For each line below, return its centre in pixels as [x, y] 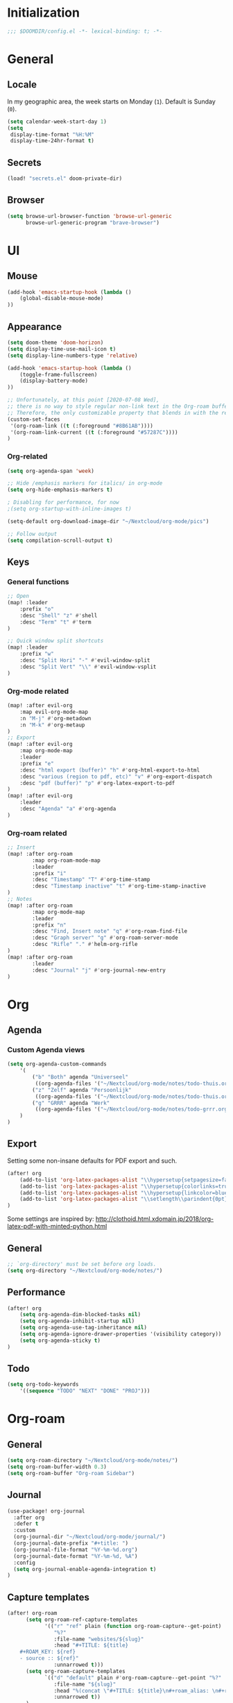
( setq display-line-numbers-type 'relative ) [72, 356]
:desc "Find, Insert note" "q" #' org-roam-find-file [110, 931]
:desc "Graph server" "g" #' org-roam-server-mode [105, 938]
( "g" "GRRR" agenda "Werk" [71, 1103]
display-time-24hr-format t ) [52, 141]
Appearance [35, 327]
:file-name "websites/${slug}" [99, 1639]
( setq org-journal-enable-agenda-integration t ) [85, 1569]
